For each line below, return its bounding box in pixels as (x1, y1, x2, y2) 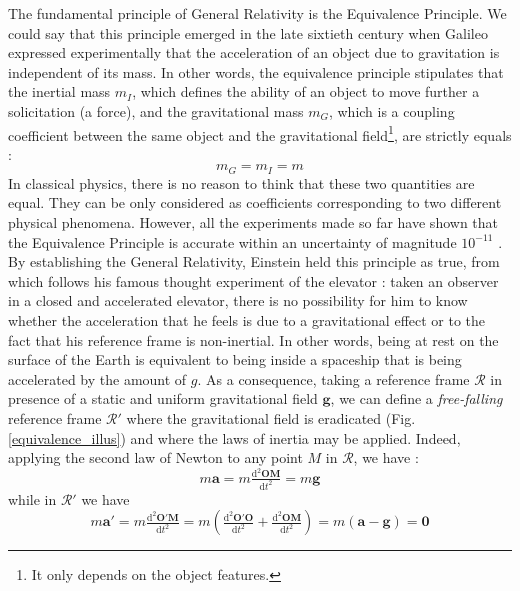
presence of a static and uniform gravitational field (8, 388, 318, 409)
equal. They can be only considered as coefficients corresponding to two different (8, 192, 502, 213)
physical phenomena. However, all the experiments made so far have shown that (8, 212, 498, 233)
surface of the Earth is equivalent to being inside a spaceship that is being (8, 349, 462, 370)
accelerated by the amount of (8, 368, 187, 389)
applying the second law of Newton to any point (8, 447, 303, 468)
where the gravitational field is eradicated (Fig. (126, 407, 416, 428)
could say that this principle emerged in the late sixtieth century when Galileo (8, 22, 488, 43)
